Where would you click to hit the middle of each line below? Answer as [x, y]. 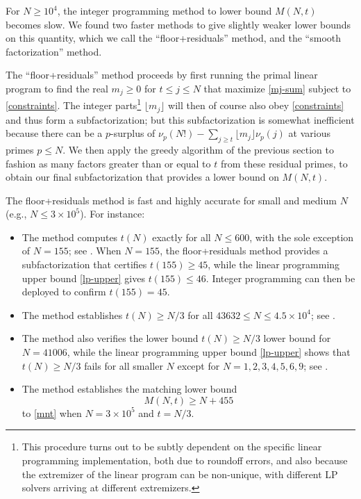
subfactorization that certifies [84, 264]
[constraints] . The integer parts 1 [74, 104]
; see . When [95, 251]
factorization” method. [54, 51]
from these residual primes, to [284, 163]
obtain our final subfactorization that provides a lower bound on [142, 177]
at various [309, 133]
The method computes [70, 237]
